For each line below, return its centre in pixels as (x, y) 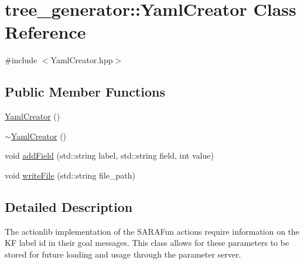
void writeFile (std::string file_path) (70, 175)
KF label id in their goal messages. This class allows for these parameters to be (147, 243)
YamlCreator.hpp (82, 60)
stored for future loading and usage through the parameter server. (123, 254)
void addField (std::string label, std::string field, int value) (109, 155)
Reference (45, 32)
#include (21, 60)
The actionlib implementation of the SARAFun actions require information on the (152, 231)
